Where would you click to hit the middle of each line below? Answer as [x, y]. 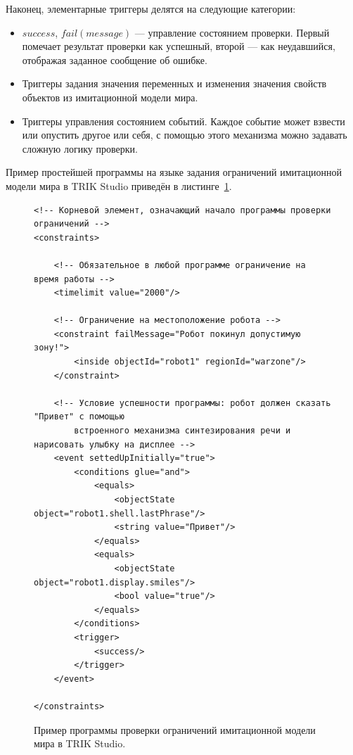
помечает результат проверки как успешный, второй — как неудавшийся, [179, 46]
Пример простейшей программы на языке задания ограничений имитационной [174, 172]
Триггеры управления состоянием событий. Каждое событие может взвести [184, 121]
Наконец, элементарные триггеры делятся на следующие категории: [151, 8]
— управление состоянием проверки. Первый [232, 32]
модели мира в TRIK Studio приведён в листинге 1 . [119, 185]
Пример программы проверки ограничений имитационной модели [175, 729]
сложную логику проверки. [80, 148]
